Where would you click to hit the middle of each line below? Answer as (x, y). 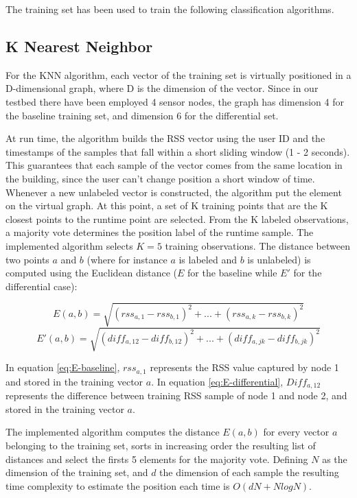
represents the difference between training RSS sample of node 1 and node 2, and (176, 395)
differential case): (42, 286)
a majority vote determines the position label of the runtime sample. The (160, 232)
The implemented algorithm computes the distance (113, 432)
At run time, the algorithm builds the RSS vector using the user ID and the (165, 138)
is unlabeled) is (279, 259)
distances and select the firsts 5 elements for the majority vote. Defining (157, 459)
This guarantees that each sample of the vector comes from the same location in (174, 165)
